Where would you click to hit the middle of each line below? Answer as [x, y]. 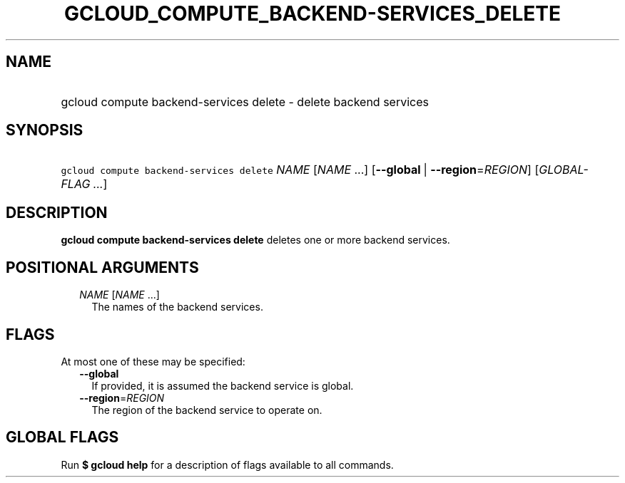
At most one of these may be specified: [153, 361]
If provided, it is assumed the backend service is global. [223, 385]
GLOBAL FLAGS [62, 437]
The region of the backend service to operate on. [207, 410]
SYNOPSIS [45, 130]
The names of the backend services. [177, 307]
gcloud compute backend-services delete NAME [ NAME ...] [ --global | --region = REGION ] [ [300, 170]
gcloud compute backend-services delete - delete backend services [245, 102]
